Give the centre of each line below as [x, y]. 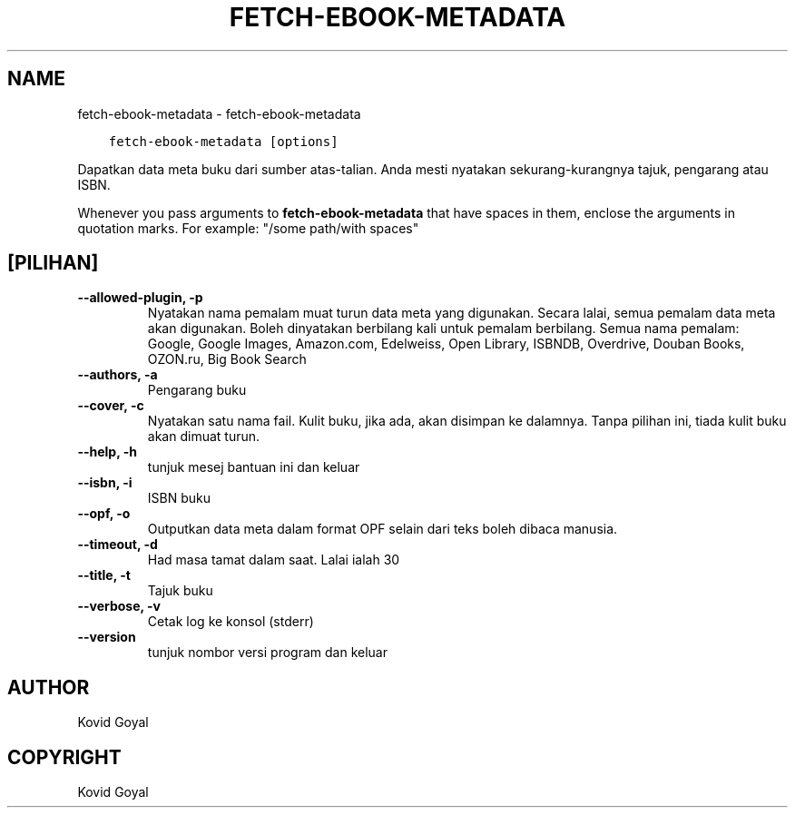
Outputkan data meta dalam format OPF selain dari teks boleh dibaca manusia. [383, 529]
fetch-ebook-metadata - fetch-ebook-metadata [219, 113]
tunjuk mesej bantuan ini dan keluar [254, 467]
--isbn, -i [105, 483]
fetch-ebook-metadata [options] [223, 141]
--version [107, 637]
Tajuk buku [180, 591]
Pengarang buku [197, 390]
